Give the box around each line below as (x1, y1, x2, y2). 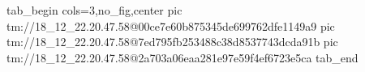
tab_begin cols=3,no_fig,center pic (6, 2, 182, 18)
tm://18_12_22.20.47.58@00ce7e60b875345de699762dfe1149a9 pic (6, 17, 335, 34)
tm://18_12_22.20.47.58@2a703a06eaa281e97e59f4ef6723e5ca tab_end (6, 49, 359, 66)
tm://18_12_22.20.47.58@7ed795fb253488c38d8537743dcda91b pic (6, 33, 338, 50)
